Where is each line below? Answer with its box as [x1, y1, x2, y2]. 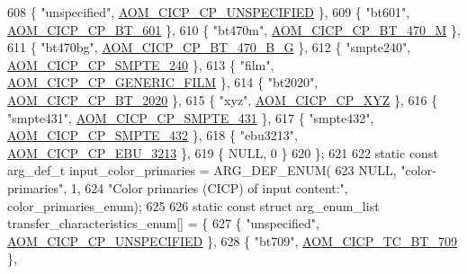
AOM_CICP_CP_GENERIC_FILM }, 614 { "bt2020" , [7, 73, 319, 92]
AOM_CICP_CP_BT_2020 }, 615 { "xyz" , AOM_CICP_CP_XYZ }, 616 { [7, 90, 438, 109]
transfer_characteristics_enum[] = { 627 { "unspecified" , [7, 214, 319, 233]
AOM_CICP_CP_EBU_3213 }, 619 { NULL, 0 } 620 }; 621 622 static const [7, 143, 438, 162]
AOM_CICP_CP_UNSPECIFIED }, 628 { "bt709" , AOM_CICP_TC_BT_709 [7, 231, 457, 250]
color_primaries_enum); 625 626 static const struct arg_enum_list [7, 196, 380, 215]
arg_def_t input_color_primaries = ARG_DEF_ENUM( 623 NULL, [7, 161, 397, 180]
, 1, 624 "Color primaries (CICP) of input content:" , [63, 178, 348, 197]
